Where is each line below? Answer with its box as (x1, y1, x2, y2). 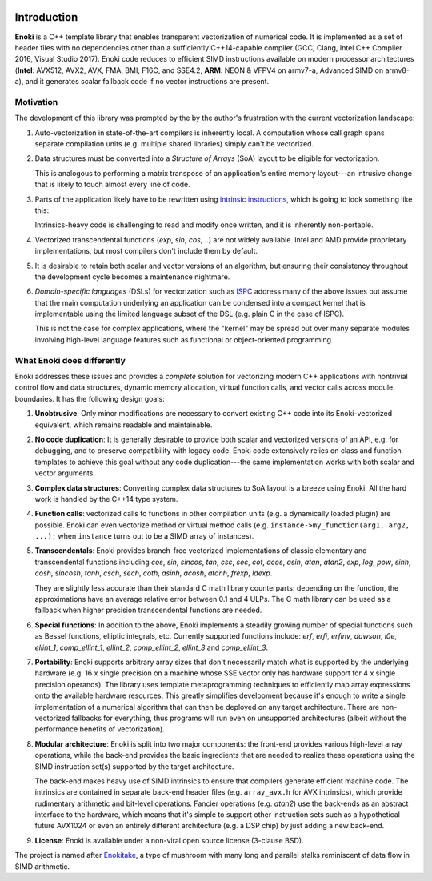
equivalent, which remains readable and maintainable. (34, 420, 213, 430)
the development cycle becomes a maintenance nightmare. (34, 272, 230, 282)
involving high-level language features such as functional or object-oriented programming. (34, 334, 334, 344)
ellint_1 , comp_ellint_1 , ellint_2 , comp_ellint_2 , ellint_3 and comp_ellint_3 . (34, 643, 268, 652)
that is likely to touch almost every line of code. (34, 180, 191, 190)
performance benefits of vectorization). (34, 724, 166, 734)
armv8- (385, 65, 410, 75)
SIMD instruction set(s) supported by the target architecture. (34, 761, 234, 771)
